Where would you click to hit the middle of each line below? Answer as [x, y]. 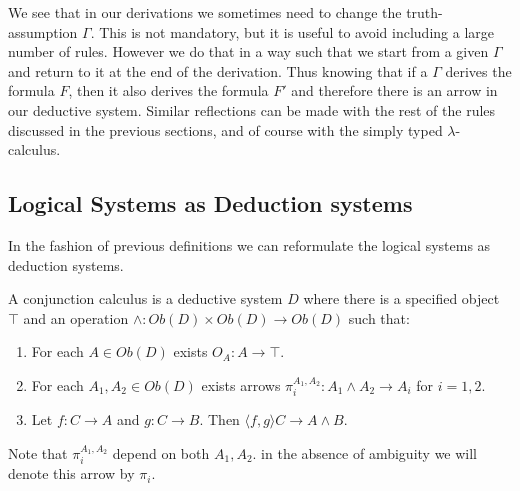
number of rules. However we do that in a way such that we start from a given [248, 51]
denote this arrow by [71, 473]
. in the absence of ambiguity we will [365, 452]
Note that [38, 452]
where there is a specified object [401, 298]
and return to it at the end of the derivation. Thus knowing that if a [218, 70]
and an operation [76, 317]
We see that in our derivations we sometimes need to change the [205, 12]
